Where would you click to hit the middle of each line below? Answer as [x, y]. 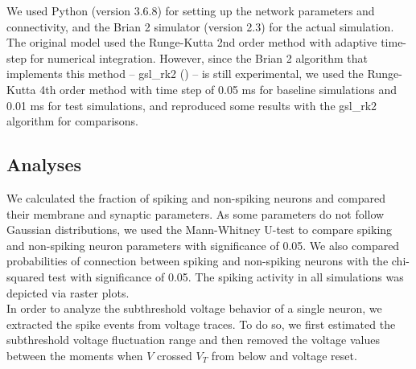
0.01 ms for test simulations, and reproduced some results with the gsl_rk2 [192, 105]
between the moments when [75, 355]
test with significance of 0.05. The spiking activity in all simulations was [226, 276]
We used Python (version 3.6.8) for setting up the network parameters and [191, 10]
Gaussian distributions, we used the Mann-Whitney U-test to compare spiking [200, 230]
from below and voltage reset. [284, 355]
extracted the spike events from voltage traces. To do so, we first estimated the [201, 324]
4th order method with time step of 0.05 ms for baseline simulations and [218, 89]
